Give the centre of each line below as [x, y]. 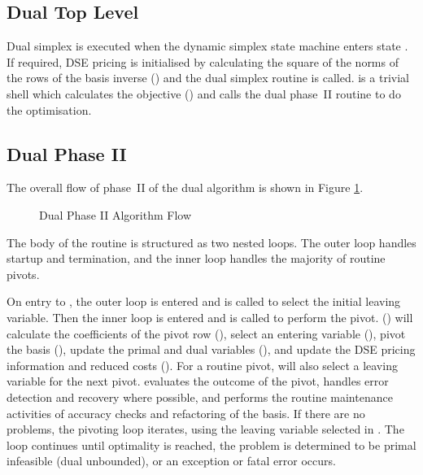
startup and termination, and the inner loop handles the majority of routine [196, 258]
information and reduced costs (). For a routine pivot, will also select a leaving [202, 365]
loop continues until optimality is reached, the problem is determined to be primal [211, 444]
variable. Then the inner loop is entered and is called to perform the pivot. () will [210, 317]
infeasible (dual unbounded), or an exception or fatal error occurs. [171, 461]
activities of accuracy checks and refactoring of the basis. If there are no [186, 413]
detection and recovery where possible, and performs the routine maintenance [200, 397]
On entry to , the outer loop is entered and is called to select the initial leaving [204, 301]
